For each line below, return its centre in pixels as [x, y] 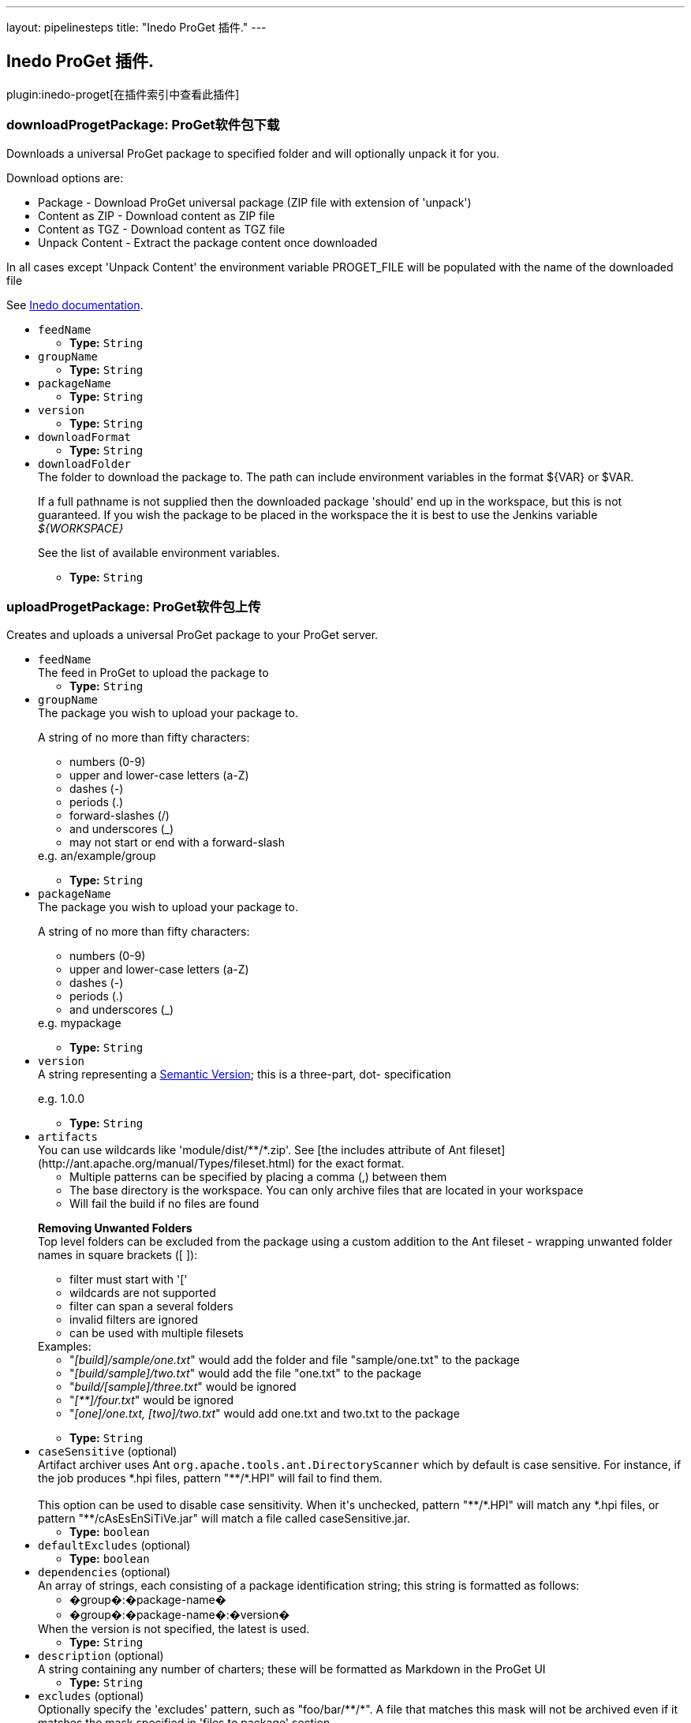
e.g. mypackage [80, 1023]
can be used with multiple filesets [157, 1333]
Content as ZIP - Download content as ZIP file [157, 215]
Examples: [65, 1347]
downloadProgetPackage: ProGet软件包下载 [143, 125]
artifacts [68, 1137]
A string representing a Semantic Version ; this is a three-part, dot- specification [245, 1075]
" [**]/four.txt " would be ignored [152, 1400]
